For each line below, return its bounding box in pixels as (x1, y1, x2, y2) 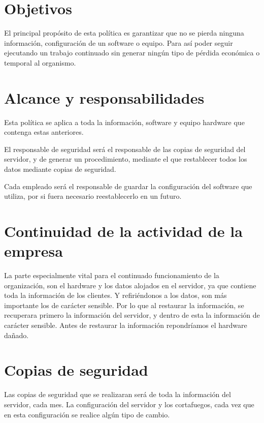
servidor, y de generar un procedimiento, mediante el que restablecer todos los (4, 154, 247, 164)
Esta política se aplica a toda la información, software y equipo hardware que (4, 116, 245, 127)
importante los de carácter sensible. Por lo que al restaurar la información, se (4, 299, 244, 310)
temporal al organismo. (4, 57, 76, 68)
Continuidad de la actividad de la (4, 220, 243, 241)
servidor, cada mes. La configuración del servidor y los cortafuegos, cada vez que (4, 399, 254, 409)
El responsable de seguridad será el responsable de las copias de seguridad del (4, 143, 246, 154)
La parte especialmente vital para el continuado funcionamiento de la (4, 270, 219, 281)
